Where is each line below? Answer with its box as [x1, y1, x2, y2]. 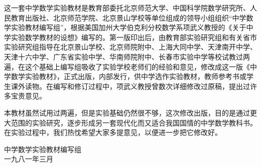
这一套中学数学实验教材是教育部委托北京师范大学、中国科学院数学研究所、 [4, 2, 250, 12]
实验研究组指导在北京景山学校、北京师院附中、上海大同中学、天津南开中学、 [4, 41, 257, 52]
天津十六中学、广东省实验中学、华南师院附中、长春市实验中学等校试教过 [4, 51, 243, 61]
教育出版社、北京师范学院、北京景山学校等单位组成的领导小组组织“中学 [11, 12, 246, 22]
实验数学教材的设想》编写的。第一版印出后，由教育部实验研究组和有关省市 [11, 31, 257, 42]
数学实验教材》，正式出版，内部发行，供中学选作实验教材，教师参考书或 [11, 71, 246, 81]
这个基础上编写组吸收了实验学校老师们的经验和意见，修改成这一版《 [25, 61, 250, 71]
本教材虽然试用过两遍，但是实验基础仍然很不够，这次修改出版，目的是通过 [4, 107, 250, 117]
